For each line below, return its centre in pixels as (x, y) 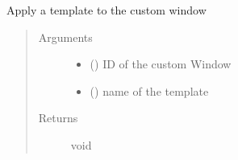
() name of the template (149, 90)
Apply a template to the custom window (106, 10)
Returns (58, 118)
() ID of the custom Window (161, 64)
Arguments (65, 37)
